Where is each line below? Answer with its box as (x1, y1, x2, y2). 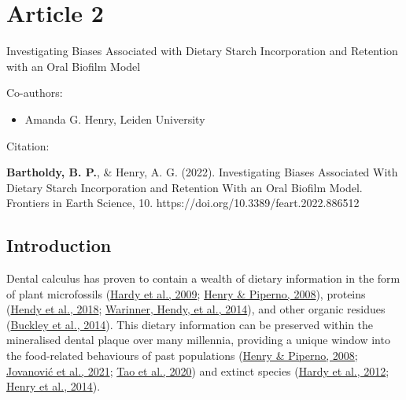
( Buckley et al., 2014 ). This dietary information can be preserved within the (6, 316, 374, 332)
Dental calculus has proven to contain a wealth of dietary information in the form (6, 270, 400, 287)
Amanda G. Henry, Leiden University (24, 110, 205, 127)
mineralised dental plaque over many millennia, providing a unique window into (6, 331, 390, 348)
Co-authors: (6, 84, 63, 101)
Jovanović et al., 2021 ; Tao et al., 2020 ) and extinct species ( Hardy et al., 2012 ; (6, 362, 389, 379)
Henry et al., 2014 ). (6, 378, 101, 394)
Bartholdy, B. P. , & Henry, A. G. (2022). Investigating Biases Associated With (6, 164, 398, 180)
